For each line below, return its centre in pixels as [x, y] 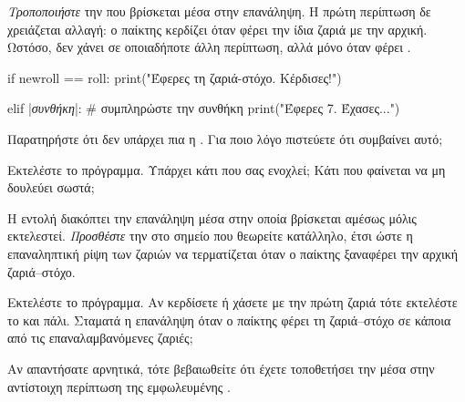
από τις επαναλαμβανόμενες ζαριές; [100, 338]
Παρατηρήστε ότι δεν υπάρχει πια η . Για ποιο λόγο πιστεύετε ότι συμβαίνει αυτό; [225, 138]
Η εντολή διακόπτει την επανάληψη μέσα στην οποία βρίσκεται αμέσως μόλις [212, 217]
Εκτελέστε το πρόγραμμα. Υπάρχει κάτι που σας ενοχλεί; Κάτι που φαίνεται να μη [227, 169]
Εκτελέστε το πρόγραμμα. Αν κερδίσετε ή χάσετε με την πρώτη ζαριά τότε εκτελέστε [232, 302]
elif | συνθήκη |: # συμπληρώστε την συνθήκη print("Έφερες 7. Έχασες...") [204, 108]
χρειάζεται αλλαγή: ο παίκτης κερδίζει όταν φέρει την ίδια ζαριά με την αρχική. [217, 29]
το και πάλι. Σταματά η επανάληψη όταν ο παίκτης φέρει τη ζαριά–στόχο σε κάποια [229, 320]
